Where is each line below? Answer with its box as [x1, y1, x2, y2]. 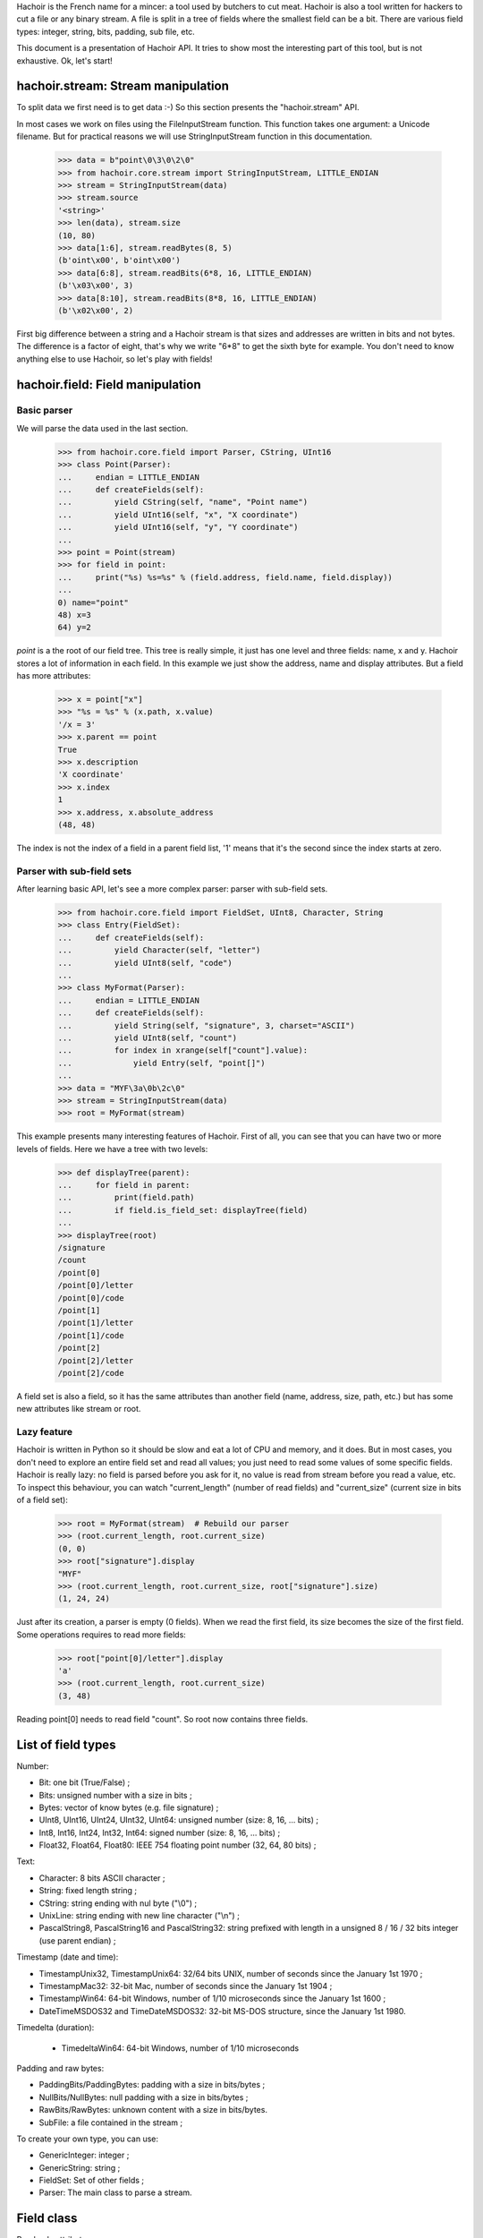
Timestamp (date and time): [16, 1952, 119, 1962]
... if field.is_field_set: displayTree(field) [57, 1205, 309, 1215]
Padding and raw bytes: [16, 2063, 105, 2073]
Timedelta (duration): [16, 2022, 95, 2033]
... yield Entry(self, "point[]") [57, 1057, 266, 1068]
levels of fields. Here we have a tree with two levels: [16, 1143, 208, 1154]
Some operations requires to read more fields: [16, 1629, 187, 1640]
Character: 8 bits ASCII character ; [38, 1872, 165, 1884]
